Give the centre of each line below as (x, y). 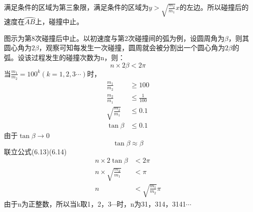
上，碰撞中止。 (59, 21)
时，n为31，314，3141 (151, 203)
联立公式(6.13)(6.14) (35, 151)
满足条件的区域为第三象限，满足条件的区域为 (76, 7)
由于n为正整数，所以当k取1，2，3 (58, 203)
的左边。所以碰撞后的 (214, 7)
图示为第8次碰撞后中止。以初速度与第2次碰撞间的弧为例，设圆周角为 (114, 38)
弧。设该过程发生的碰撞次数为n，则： (64, 57)
